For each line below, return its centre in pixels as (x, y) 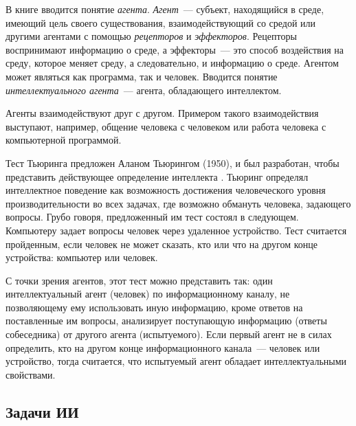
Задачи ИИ (42, 411)
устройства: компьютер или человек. (82, 257)
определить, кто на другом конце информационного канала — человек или (163, 347)
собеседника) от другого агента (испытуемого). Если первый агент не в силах (169, 334)
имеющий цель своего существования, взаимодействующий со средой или (161, 22)
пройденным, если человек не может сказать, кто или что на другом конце (162, 244)
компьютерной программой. (64, 140)
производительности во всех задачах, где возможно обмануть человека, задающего (178, 203)
